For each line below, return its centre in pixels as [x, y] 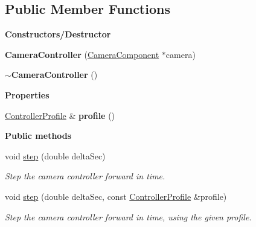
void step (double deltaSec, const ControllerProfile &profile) [116, 196]
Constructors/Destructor [58, 34]
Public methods [38, 136]
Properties [27, 94]
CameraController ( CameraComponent [82, 54]
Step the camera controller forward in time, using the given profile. [128, 216]
